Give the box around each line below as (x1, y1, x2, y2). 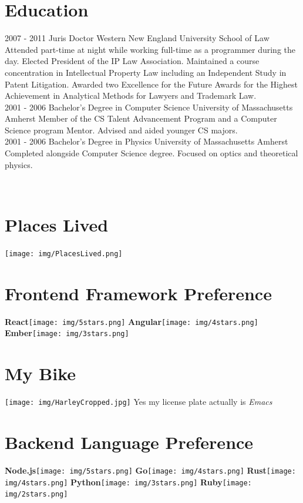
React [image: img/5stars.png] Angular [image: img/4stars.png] (5, 315, 258, 327)
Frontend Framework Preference (5, 281, 272, 305)
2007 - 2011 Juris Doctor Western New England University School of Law (5, 32, 270, 44)
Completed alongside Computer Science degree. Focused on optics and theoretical (5, 147, 298, 159)
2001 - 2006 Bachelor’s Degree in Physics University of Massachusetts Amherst (5, 135, 288, 147)
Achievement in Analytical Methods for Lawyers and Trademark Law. (5, 89, 257, 102)
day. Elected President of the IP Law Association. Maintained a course (5, 55, 260, 67)
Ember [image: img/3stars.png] (5, 327, 129, 339)
